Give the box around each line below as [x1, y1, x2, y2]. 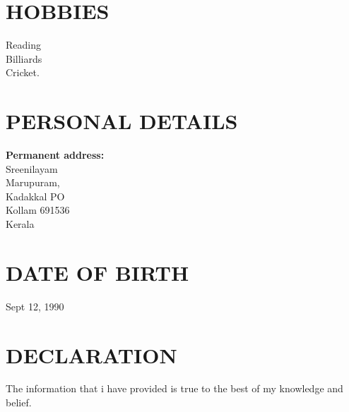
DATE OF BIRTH [6, 257, 189, 286]
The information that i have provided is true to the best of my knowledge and [6, 381, 343, 396]
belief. [6, 395, 32, 410]
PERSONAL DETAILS [6, 107, 238, 135]
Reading [6, 37, 41, 52]
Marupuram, [6, 175, 60, 190]
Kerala [6, 217, 35, 231]
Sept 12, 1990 [6, 298, 64, 313]
